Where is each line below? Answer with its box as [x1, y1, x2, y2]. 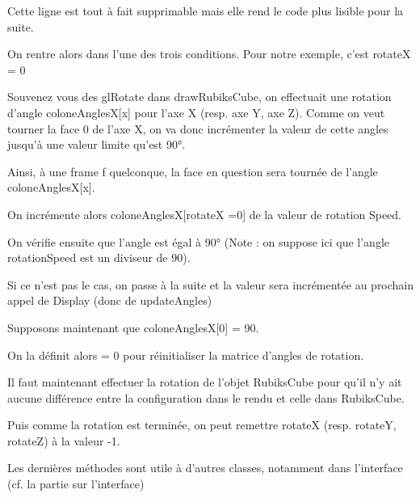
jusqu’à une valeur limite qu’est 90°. [7, 136, 186, 153]
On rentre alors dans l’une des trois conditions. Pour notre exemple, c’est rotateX [7, 45, 411, 62]
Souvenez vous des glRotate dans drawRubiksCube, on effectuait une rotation [7, 88, 392, 105]
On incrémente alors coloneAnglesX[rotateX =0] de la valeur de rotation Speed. [7, 205, 402, 222]
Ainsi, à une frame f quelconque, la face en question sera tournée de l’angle [7, 162, 378, 179]
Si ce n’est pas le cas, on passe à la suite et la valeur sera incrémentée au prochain [7, 276, 414, 293]
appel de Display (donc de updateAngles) [7, 292, 212, 309]
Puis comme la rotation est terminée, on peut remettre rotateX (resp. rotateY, [7, 416, 397, 433]
